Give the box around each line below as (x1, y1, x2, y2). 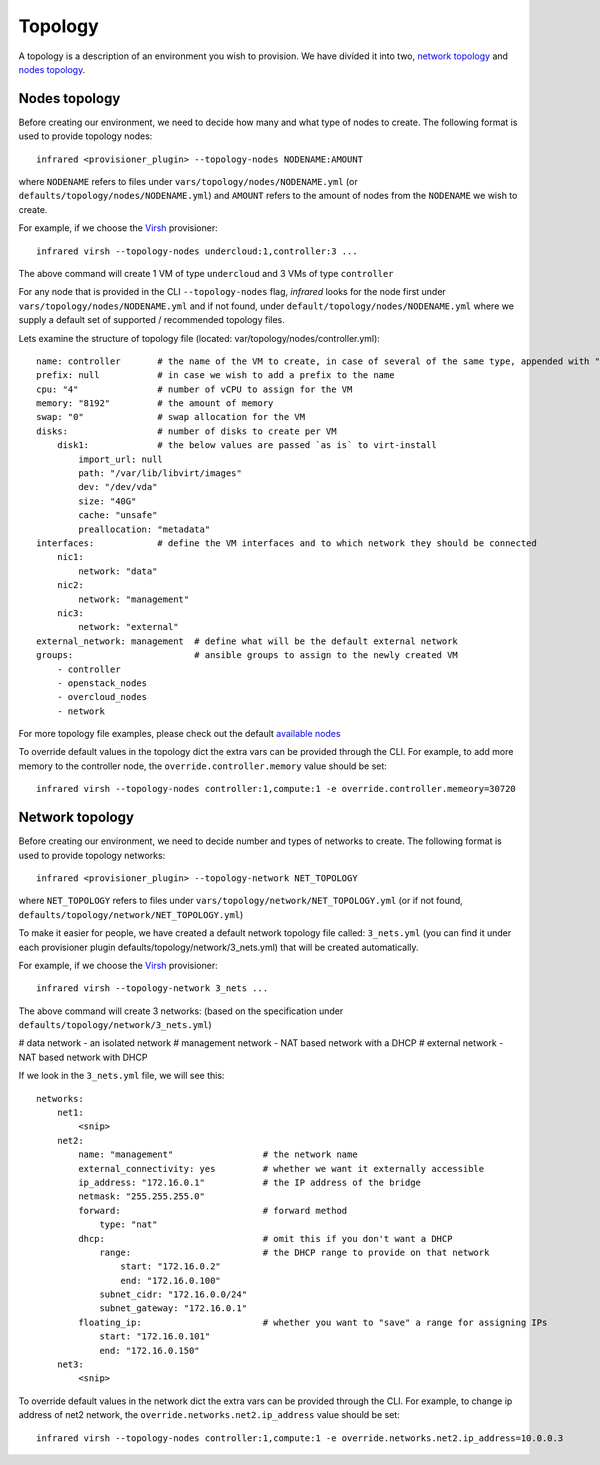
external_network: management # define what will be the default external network (36, 635, 459, 647)
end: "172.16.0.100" (120, 1275, 222, 1286)
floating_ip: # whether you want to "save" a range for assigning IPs (78, 1316, 548, 1328)
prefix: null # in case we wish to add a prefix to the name (36, 370, 395, 381)
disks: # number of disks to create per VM (36, 425, 337, 437)
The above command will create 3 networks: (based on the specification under (18, 1005, 344, 1017)
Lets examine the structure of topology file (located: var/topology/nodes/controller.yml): (18, 332, 380, 344)
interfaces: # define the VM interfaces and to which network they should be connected (36, 538, 537, 549)
